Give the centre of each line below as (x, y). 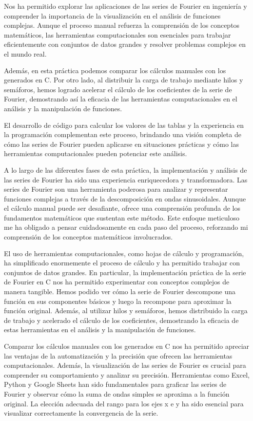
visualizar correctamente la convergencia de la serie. (81, 413)
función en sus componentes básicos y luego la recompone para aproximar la (118, 301)
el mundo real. (25, 53)
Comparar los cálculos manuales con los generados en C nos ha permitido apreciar (127, 346)
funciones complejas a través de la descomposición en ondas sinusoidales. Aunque (125, 198)
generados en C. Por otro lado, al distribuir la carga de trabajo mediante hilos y (124, 80)
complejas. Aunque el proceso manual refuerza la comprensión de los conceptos (122, 25)
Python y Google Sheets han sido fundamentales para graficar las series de (115, 384)
